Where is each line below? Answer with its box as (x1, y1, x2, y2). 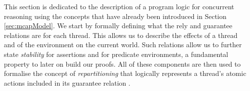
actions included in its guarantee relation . (4, 77, 130, 88)
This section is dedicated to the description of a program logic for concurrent (4, 1, 234, 11)
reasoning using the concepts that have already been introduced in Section (4, 11, 227, 21)
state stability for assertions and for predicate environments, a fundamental (4, 49, 229, 59)
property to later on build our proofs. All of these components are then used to (4, 58, 241, 69)
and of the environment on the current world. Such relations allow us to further (4, 39, 242, 50)
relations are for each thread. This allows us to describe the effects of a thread (4, 30, 238, 40)
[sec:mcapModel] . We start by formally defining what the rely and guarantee (4, 20, 232, 31)
